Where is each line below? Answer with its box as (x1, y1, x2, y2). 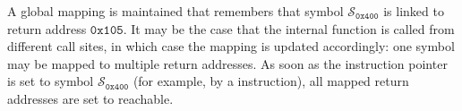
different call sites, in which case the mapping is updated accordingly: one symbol (7, 37, 455, 55)
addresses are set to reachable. (7, 89, 174, 107)
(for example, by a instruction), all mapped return (133, 72, 409, 90)
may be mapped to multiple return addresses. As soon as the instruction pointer (7, 54, 448, 73)
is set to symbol (7, 72, 94, 90)
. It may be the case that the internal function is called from (123, 19, 455, 38)
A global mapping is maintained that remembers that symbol (7, 2, 344, 20)
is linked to (383, 2, 444, 20)
